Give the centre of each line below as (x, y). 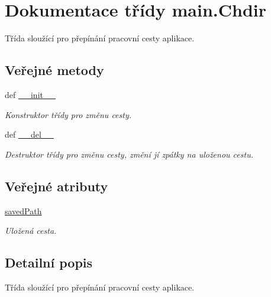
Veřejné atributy (57, 186)
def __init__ (30, 94)
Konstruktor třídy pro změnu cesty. (68, 114)
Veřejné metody (54, 70)
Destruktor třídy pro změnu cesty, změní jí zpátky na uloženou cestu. (129, 154)
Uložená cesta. (31, 231)
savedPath (23, 210)
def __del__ (29, 134)
